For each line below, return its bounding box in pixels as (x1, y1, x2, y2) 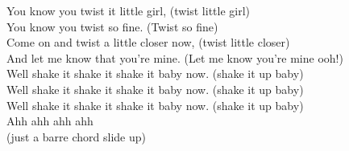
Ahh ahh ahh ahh (6, 112, 93, 129)
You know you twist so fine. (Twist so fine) (6, 18, 218, 35)
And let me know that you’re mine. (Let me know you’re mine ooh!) (6, 49, 343, 66)
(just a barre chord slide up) (6, 128, 146, 145)
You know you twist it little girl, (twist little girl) (6, 2, 251, 18)
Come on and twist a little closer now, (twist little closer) (6, 34, 290, 51)
